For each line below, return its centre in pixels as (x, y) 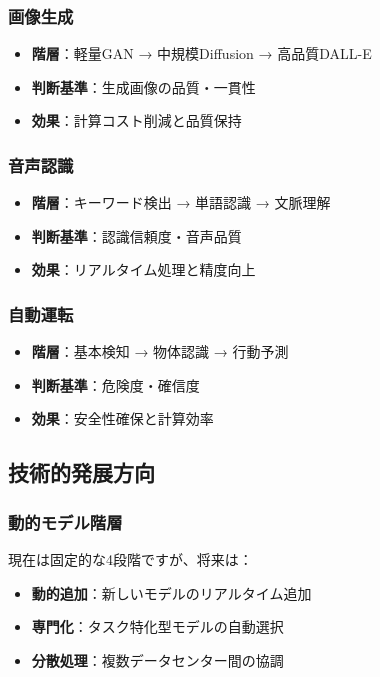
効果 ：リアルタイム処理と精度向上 (143, 269)
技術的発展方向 (81, 472)
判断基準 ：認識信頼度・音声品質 (136, 235)
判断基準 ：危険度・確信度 (115, 384)
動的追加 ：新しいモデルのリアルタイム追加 (171, 592)
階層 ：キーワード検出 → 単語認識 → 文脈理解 (181, 202)
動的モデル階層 (65, 521)
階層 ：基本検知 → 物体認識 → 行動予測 (160, 351)
